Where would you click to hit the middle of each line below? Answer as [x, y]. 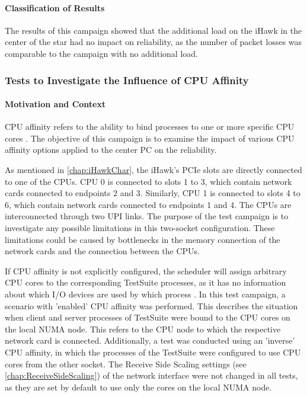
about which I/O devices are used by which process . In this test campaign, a [145, 294]
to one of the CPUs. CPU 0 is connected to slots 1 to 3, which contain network [148, 181]
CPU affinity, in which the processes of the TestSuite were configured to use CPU [153, 352]
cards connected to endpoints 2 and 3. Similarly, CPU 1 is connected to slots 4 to [153, 193]
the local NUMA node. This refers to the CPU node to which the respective [143, 329]
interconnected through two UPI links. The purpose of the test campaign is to [147, 216]
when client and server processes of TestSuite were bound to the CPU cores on [148, 317]
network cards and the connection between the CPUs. [103, 251]
